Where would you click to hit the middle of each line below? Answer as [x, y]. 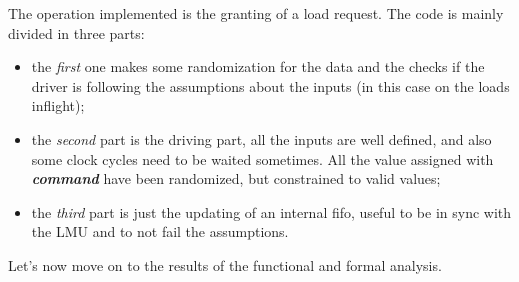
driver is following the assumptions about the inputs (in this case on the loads [270, 85]
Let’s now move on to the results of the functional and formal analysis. [225, 264]
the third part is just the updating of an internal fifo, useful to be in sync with [271, 211]
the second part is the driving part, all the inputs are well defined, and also [261, 138]
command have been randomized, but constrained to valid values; [236, 178]
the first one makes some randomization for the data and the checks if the [258, 66]
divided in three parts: [76, 32]
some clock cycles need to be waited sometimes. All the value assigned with [262, 158]
